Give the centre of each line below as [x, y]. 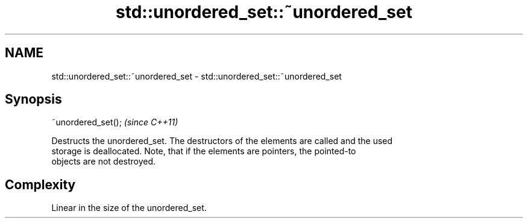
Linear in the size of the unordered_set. [129, 208]
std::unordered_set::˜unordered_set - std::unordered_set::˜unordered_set [196, 76]
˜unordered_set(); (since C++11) [115, 122]
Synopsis [33, 99]
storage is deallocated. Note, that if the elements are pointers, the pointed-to [204, 151]
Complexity [40, 184]
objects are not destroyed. [104, 162]
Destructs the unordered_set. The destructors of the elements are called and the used [222, 141]
